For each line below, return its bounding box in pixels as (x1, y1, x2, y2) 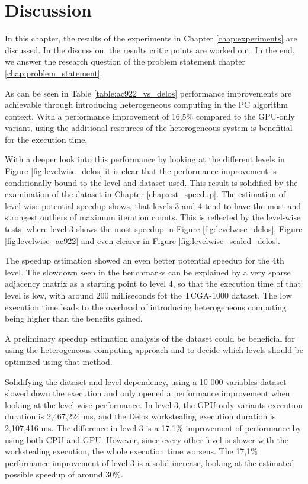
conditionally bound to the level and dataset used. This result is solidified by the (5, 176, 298, 188)
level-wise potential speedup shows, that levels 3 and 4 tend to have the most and (5, 199, 301, 211)
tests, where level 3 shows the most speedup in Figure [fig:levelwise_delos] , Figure (5, 223, 303, 235)
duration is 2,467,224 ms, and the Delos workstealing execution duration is (5, 410, 276, 422)
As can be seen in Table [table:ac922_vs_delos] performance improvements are (5, 86, 292, 99)
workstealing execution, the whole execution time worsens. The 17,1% (5, 445, 258, 457)
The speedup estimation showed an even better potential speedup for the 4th (5, 254, 284, 267)
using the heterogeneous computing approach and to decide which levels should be (5, 344, 303, 356)
